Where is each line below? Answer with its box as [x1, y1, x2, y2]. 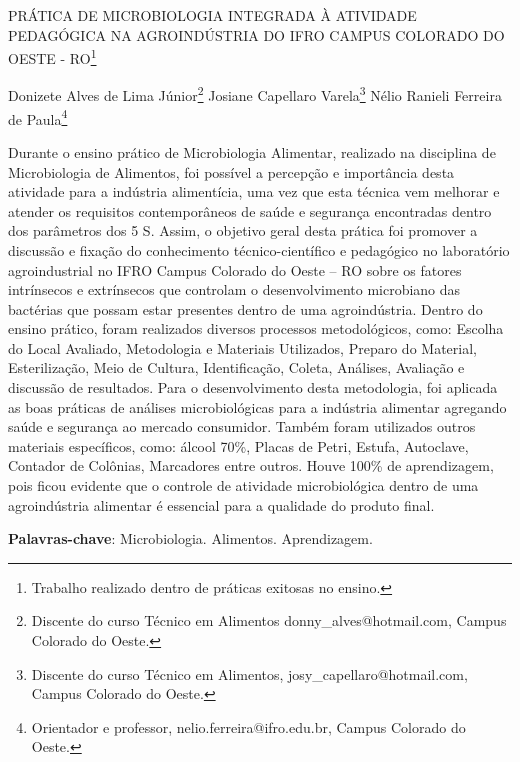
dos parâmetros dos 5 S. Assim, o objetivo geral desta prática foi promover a [8, 220, 478, 241]
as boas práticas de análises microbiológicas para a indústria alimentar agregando [8, 396, 507, 417]
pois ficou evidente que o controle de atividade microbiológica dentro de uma [8, 475, 479, 496]
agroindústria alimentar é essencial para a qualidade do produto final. [8, 494, 435, 515]
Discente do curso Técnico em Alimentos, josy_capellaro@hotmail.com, [31, 663, 468, 684]
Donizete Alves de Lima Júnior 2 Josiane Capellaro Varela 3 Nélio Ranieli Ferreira [8, 82, 502, 106]
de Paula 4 [8, 105, 68, 129]
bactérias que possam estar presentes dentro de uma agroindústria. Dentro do [8, 298, 483, 319]
